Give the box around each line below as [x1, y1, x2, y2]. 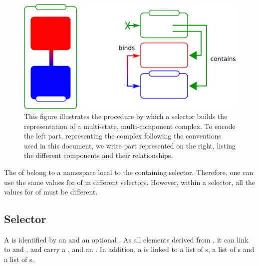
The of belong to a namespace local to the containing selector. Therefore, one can [4, 166, 254, 177]
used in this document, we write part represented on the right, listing [24, 140, 236, 150]
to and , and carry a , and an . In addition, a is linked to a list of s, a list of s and [4, 244, 255, 254]
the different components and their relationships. [24, 150, 173, 160]
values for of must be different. [4, 186, 98, 197]
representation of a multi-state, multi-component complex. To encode [24, 120, 236, 131]
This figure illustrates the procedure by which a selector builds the [24, 110, 228, 121]
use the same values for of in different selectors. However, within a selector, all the [4, 176, 256, 187]
